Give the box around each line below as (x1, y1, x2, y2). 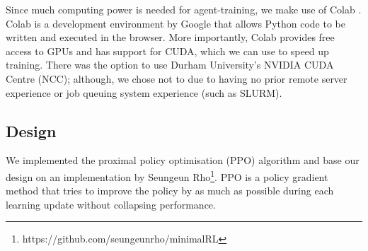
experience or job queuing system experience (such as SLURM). (6, 85, 282, 100)
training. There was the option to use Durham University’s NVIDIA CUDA (6, 57, 334, 72)
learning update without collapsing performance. (6, 197, 216, 211)
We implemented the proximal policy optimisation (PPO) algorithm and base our (6, 153, 360, 168)
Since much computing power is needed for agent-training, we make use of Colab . (6, 2, 362, 16)
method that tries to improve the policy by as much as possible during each (6, 183, 334, 198)
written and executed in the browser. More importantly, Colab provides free (6, 30, 335, 45)
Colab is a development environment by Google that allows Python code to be (6, 16, 345, 30)
